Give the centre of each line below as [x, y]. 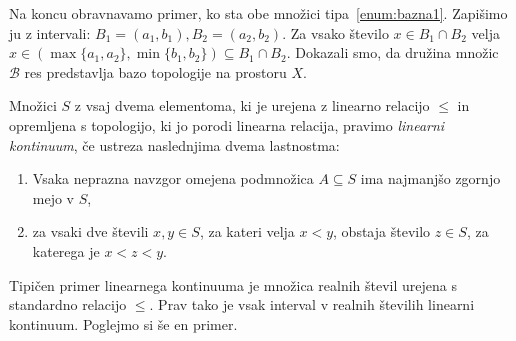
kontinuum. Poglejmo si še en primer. [123, 323]
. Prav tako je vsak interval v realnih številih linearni [312, 304]
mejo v [53, 197]
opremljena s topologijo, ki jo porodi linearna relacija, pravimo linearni [227, 124]
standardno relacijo [68, 304]
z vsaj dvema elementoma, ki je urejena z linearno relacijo [252, 105]
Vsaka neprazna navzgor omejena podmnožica [173, 178]
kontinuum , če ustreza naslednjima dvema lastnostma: [174, 144]
